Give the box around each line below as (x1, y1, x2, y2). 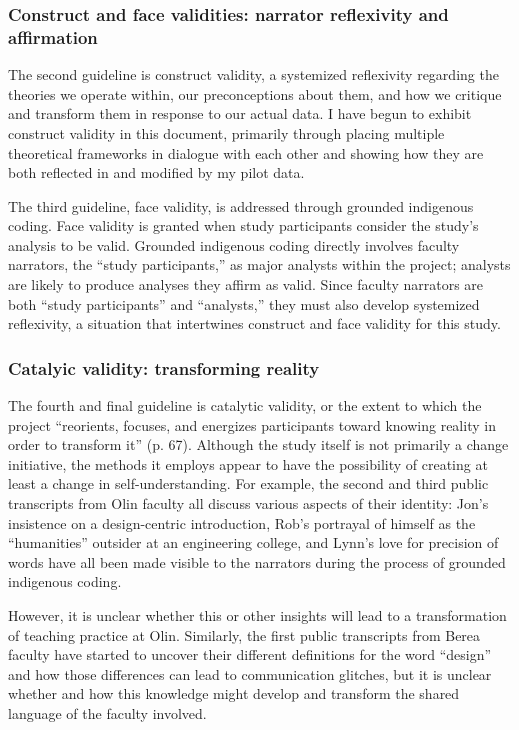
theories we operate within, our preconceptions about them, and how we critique (8, 83, 502, 104)
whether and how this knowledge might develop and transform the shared (8, 683, 460, 704)
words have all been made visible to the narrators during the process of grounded (8, 551, 506, 572)
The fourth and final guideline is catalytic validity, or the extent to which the (8, 395, 482, 416)
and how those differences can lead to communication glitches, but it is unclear (8, 663, 492, 684)
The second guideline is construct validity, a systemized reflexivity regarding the (8, 64, 499, 85)
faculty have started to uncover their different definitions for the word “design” (8, 644, 492, 665)
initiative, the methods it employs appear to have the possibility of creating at (8, 453, 488, 474)
